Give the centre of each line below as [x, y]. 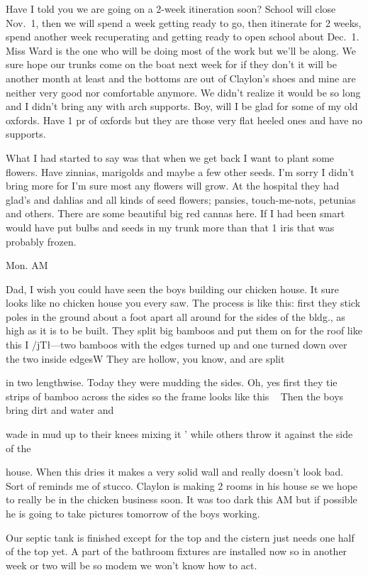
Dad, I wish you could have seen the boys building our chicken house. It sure [173, 289]
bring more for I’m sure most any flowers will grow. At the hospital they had [173, 186]
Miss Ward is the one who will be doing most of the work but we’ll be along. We [181, 50]
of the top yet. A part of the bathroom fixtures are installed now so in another [177, 551]
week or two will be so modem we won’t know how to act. [132, 565]
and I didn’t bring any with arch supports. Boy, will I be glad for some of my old [182, 106]
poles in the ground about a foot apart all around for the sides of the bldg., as [175, 316]
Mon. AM [27, 265]
